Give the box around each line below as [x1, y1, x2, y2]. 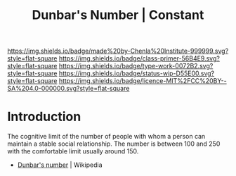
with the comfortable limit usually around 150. [7, 147, 139, 156]
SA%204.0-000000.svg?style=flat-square [7, 84, 130, 93]
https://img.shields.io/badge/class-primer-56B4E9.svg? [58, 54, 220, 63]
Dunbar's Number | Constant [32, 7, 204, 23]
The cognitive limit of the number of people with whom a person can [7, 132, 206, 141]
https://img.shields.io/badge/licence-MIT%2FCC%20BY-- [58, 77, 227, 85]
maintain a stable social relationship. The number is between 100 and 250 [7, 139, 221, 148]
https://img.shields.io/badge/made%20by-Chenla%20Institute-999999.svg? [7, 46, 229, 56]
